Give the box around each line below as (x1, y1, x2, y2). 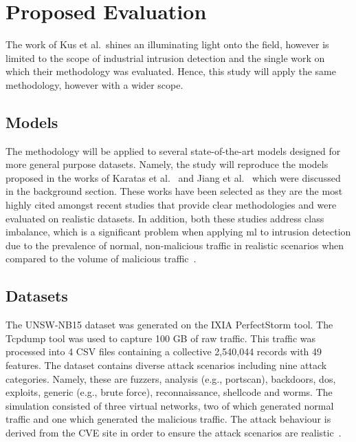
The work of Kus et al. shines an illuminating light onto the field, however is (5, 37, 329, 52)
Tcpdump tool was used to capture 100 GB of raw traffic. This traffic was (5, 330, 316, 345)
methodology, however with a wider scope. (5, 77, 183, 92)
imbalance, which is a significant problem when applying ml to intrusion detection (5, 224, 351, 239)
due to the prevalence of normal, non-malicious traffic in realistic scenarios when (5, 238, 344, 252)
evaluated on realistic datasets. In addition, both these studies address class (5, 211, 324, 225)
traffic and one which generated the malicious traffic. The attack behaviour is (5, 412, 331, 426)
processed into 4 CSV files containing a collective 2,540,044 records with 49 (5, 344, 322, 359)
